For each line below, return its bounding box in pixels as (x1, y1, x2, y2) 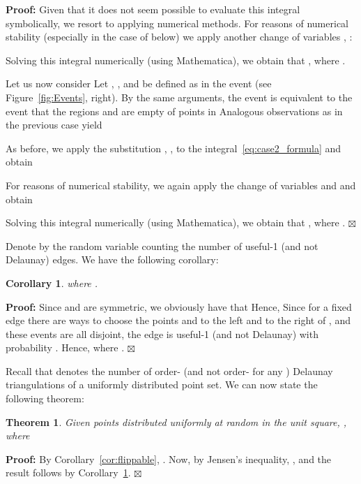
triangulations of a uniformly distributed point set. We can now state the (6, 377, 318, 392)
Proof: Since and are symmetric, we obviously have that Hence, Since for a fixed (6, 299, 352, 314)
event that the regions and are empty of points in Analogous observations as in (6, 103, 343, 118)
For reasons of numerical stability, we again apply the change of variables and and (6, 177, 356, 192)
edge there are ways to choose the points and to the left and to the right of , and (6, 313, 351, 328)
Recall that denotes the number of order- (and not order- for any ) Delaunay (6, 363, 333, 378)
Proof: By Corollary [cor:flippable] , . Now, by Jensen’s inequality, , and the (6, 451, 332, 466)
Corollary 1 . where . (6, 275, 98, 290)
